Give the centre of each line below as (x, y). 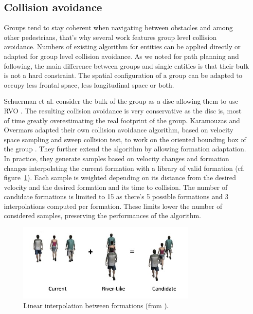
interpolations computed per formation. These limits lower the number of (113, 206)
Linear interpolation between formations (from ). (96, 305)
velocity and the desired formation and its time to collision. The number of (116, 187)
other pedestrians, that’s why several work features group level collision (110, 37)
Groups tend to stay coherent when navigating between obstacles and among (118, 28)
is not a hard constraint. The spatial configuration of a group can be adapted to (123, 75)
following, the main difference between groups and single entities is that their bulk (126, 65)
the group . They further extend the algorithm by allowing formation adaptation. (125, 149)
